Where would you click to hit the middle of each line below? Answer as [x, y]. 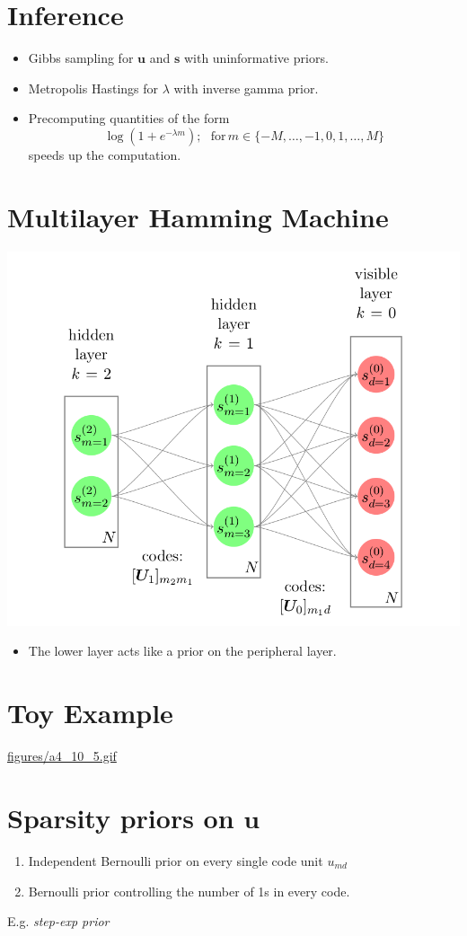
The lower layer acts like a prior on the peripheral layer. [182, 651]
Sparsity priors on [121, 817]
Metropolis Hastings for [93, 88]
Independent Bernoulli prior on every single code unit [176, 860]
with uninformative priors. [256, 58]
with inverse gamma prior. [246, 88]
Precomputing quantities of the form [129, 118]
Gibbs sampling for [81, 58]
